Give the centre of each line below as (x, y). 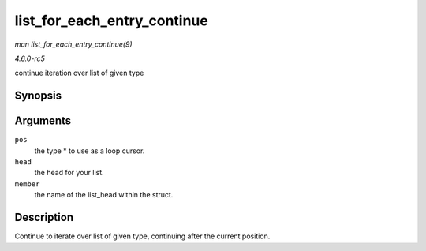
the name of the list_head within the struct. (104, 195)
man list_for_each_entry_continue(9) (74, 44)
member (27, 184)
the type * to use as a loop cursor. (90, 151)
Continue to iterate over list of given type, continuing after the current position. (142, 236)
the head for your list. (69, 173)
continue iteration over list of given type (79, 73)
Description (44, 217)
